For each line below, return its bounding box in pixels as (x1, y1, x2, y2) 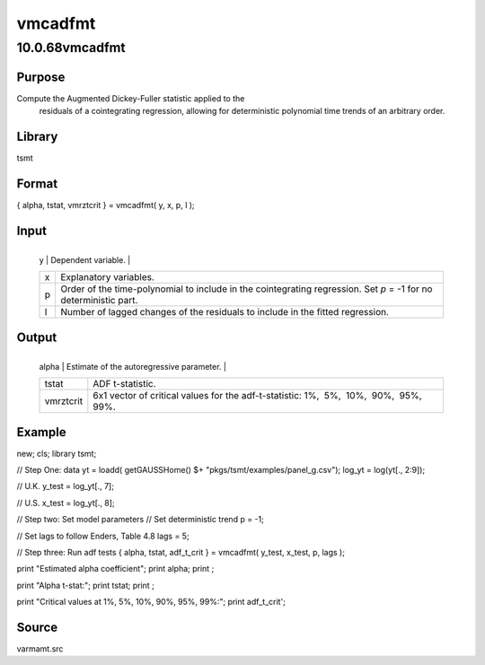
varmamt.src (16, 643, 64, 654)
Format (16, 176, 58, 191)
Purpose (16, 69, 66, 84)
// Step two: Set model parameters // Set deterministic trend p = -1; (16, 514, 264, 525)
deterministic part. (60, 294, 138, 307)
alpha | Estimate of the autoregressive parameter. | (39, 361, 226, 372)
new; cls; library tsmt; (16, 448, 97, 459)
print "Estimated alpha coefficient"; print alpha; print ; (16, 564, 215, 574)
